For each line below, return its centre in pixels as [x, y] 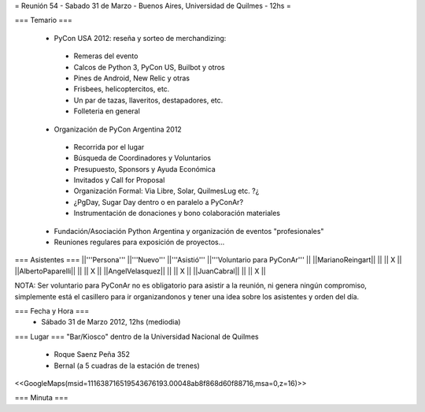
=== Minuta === [41, 398]
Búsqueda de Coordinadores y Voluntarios [142, 158]
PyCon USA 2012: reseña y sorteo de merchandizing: [140, 38]
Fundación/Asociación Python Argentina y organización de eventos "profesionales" [189, 231]
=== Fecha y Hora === [52, 310]
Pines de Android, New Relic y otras [132, 78]
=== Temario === [43, 20]
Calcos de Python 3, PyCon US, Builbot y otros [149, 67]
